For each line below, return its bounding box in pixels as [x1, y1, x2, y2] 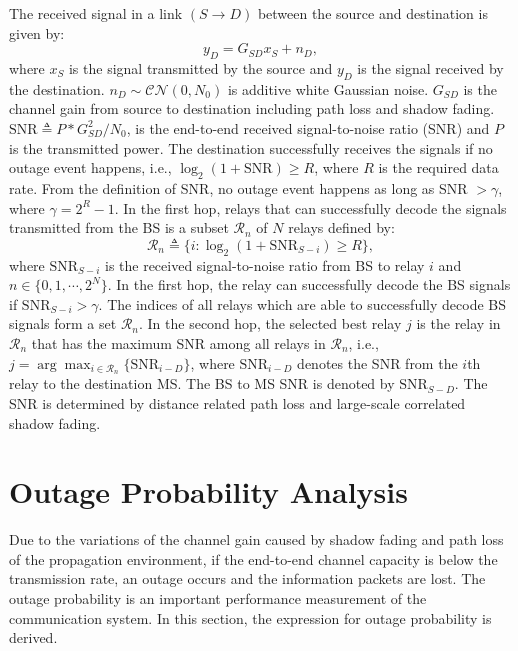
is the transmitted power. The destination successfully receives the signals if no [9, 137, 493, 158]
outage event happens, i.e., [9, 157, 172, 178]
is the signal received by [357, 57, 504, 78]
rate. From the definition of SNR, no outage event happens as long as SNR [9, 177, 468, 198]
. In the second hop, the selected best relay [139, 313, 402, 334]
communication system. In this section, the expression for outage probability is [9, 607, 492, 628]
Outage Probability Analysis [9, 471, 408, 512]
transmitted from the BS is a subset [9, 217, 229, 238]
